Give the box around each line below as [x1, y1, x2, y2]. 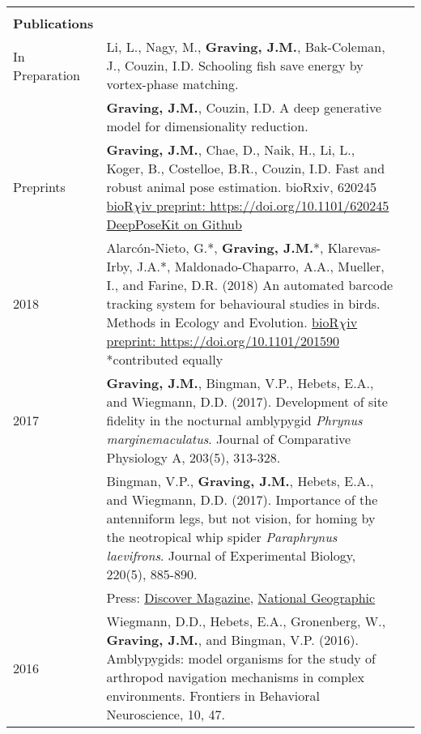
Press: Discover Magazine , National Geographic [106, 588, 376, 607]
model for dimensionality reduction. [106, 117, 308, 135]
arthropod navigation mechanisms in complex [106, 668, 365, 686]
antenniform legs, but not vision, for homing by [106, 509, 376, 527]
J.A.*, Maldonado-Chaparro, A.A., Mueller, [136, 257, 385, 275]
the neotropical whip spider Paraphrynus [106, 527, 338, 546]
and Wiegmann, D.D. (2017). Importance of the [106, 490, 378, 509]
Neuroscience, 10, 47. [106, 705, 225, 723]
